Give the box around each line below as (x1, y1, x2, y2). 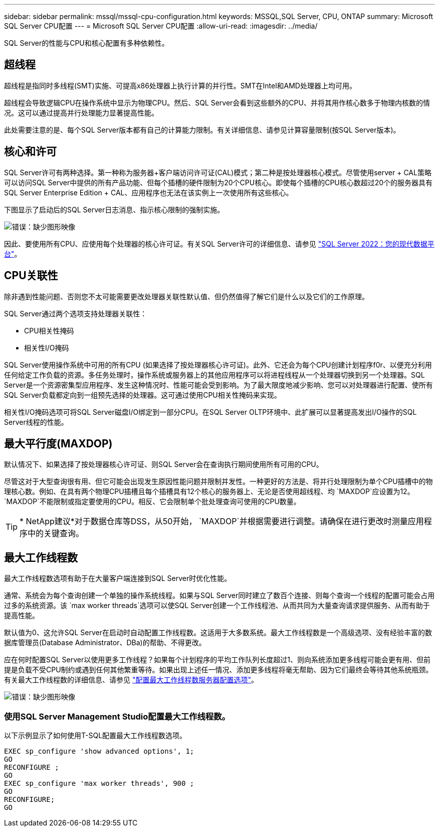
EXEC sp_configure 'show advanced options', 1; (4, 747, 194, 755)
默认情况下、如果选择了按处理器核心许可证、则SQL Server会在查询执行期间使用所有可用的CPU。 (4, 460, 323, 469)
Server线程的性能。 (4, 417, 68, 426)
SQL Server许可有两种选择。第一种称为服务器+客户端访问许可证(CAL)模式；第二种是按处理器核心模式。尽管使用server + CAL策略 (4, 168, 431, 177)
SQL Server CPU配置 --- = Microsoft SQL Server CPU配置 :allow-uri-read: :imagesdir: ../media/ (4, 22, 318, 30)
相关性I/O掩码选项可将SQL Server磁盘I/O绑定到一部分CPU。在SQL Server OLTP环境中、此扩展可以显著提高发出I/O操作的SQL (4, 407, 417, 416)
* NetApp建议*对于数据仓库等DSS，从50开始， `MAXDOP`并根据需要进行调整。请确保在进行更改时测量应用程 (20, 516, 432, 527)
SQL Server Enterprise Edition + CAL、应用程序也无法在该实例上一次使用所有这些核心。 (4, 188, 293, 197)
